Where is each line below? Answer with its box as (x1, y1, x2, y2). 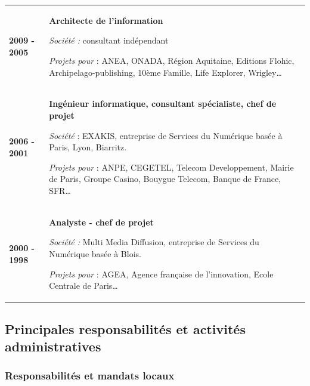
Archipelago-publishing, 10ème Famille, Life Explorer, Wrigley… (49, 66, 282, 78)
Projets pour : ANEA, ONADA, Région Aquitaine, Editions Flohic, (49, 54, 294, 66)
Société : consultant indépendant (49, 34, 169, 47)
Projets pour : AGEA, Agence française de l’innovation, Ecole (49, 267, 274, 280)
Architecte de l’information (49, 14, 163, 26)
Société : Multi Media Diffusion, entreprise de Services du (49, 236, 259, 248)
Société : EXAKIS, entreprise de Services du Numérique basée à (49, 129, 283, 141)
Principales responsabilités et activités (5, 319, 246, 338)
